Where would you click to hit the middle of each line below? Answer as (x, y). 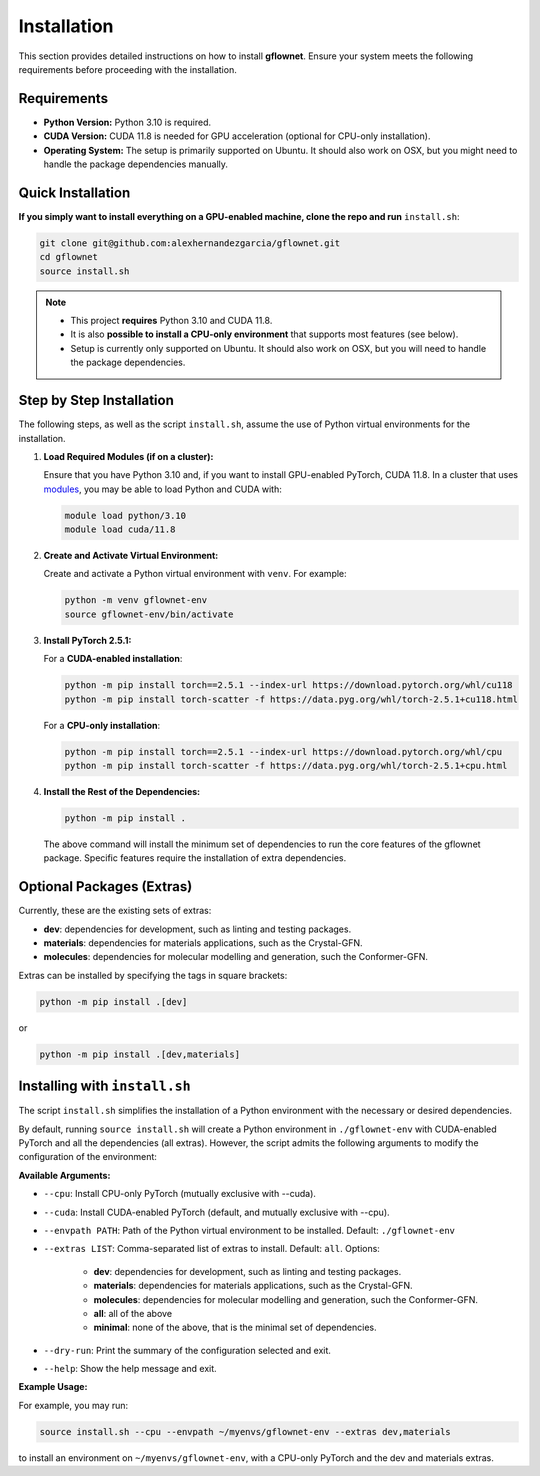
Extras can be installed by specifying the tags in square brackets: (153, 975)
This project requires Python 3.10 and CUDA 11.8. (171, 321)
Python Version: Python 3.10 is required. (127, 122)
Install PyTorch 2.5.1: (87, 640)
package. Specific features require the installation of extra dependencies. (195, 858)
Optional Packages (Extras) (105, 886)
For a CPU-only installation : (101, 725)
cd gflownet (69, 257)
